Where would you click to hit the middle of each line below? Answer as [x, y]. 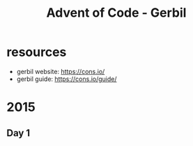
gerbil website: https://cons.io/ [61, 71]
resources [37, 52]
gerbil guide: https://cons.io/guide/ [67, 79]
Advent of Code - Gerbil [116, 13]
